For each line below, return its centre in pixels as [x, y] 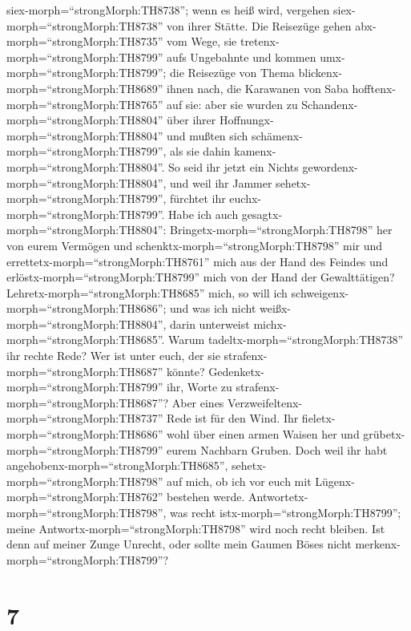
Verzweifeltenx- [265, 402]
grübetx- [384, 434]
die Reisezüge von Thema [232, 73]
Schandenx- [330, 104]
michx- [270, 324]
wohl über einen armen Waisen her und [263, 434]
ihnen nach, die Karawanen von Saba [258, 88]
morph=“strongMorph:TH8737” [85, 418]
